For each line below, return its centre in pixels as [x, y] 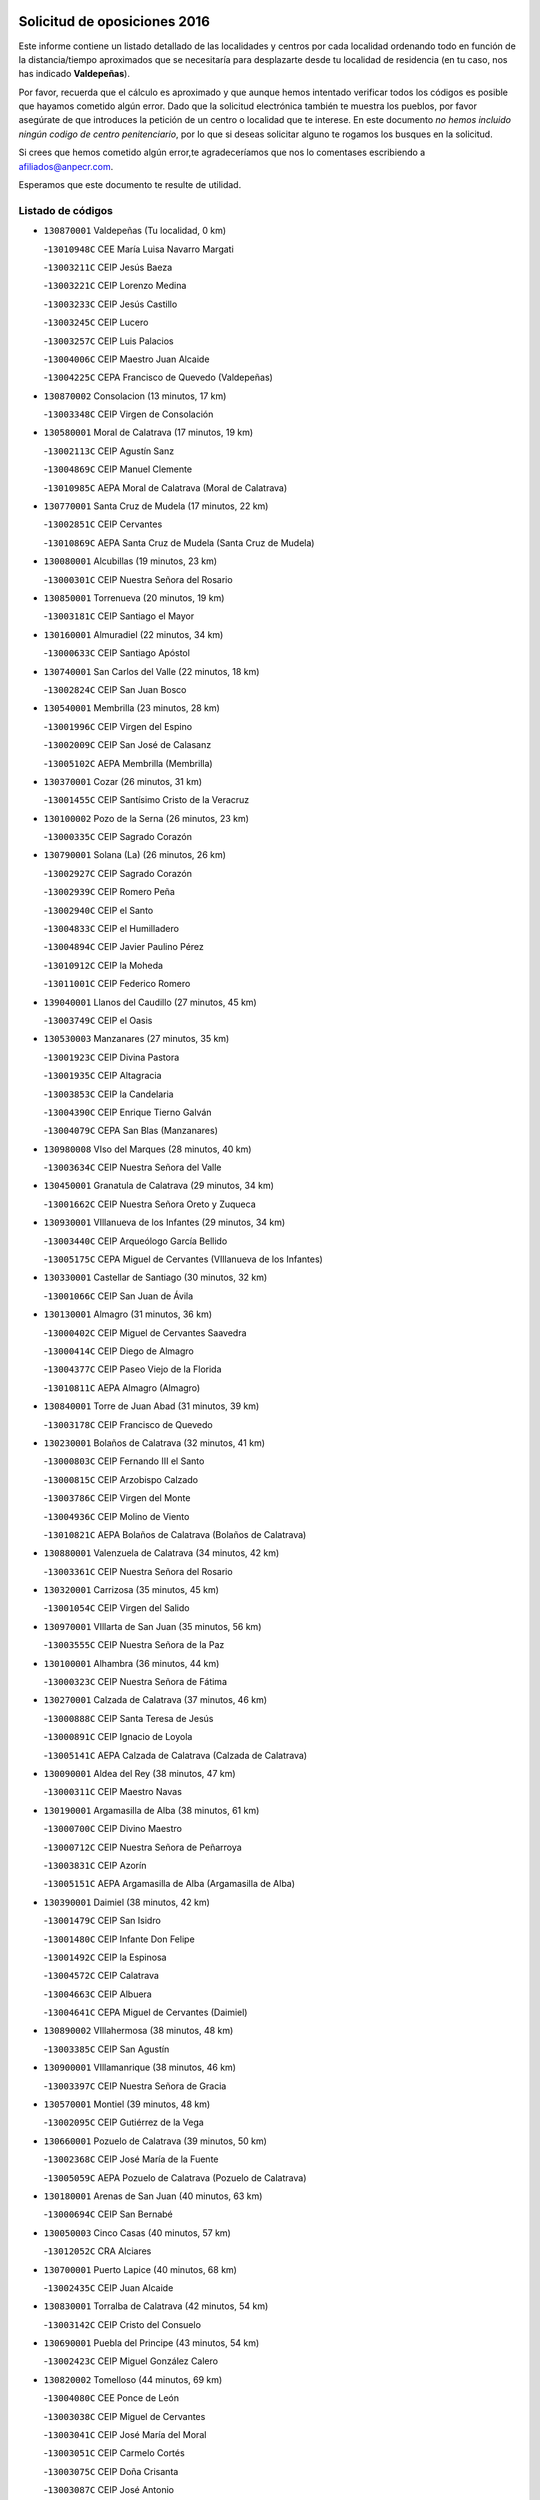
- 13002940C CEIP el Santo [98, 910]
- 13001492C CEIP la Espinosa [105, 1957]
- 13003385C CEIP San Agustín [106, 2049]
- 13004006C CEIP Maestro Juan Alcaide [126, 359]
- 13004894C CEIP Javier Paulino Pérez [124, 947]
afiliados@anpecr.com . [66, 166]
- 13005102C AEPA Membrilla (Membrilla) [128, 763]
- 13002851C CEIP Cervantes [103, 524]
